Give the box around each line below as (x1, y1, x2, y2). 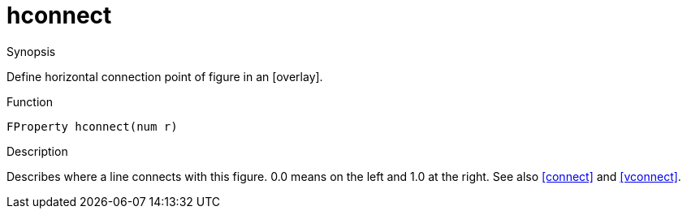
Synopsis (6, 44, 56, 58)
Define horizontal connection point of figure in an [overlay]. (6, 69, 323, 84)
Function (6, 94, 53, 109)
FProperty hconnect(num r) (6, 119, 178, 133)
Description (6, 144, 68, 158)
